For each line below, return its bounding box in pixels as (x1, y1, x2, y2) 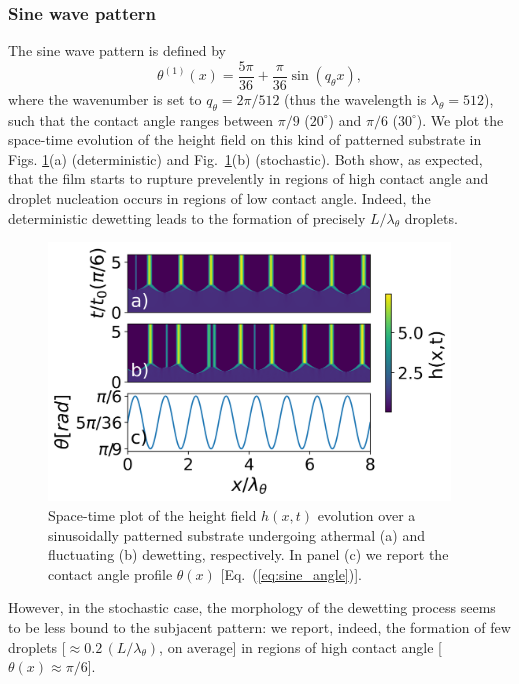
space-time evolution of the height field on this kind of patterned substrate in (8, 129, 482, 150)
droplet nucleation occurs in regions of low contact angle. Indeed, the (8, 188, 431, 209)
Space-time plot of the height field (48, 505, 257, 526)
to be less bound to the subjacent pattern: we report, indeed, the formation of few (8, 617, 511, 638)
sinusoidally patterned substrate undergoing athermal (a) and (48, 524, 425, 545)
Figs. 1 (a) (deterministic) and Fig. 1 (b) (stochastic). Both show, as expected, (8, 148, 483, 169)
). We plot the (416, 109, 504, 130)
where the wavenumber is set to (8, 88, 202, 109)
